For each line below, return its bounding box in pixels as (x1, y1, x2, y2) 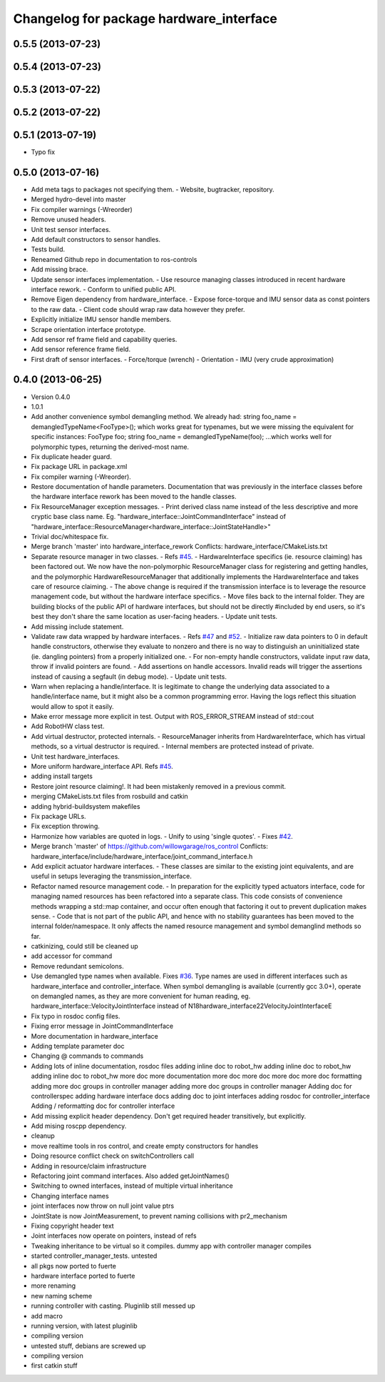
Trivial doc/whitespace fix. (31, 533, 109, 541)
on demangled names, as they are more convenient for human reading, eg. (31, 992, 251, 1001)
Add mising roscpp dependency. (31, 1121, 127, 1131)
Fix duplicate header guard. (31, 452, 112, 460)
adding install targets (31, 772, 93, 781)
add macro (31, 1311, 63, 1320)
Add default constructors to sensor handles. (31, 235, 160, 243)
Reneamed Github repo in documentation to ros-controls (31, 255, 197, 263)
